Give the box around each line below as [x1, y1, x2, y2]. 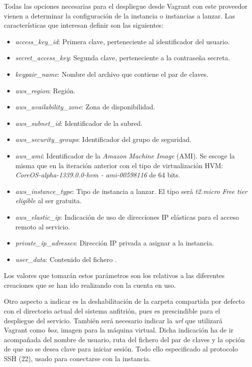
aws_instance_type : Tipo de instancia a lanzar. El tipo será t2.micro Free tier [15, 186, 248, 196]
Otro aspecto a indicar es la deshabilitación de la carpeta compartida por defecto [4, 296, 245, 306]
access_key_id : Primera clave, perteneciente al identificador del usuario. [15, 36, 230, 46]
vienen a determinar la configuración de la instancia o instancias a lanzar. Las [4, 10, 236, 20]
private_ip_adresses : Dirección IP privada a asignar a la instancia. [15, 238, 214, 248]
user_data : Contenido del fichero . [15, 254, 117, 264]
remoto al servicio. [15, 221, 70, 231]
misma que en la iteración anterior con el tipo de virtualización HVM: [15, 160, 223, 170]
